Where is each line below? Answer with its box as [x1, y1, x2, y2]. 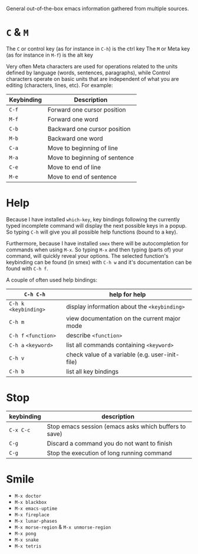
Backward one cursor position [47, 124, 131, 133]
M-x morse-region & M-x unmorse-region [14, 523, 111, 530]
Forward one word [47, 115, 98, 123]
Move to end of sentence [47, 172, 117, 181]
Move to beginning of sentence [47, 153, 134, 162]
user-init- [151, 350, 180, 359]
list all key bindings [65, 367, 119, 375]
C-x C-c [9, 427, 31, 433]
